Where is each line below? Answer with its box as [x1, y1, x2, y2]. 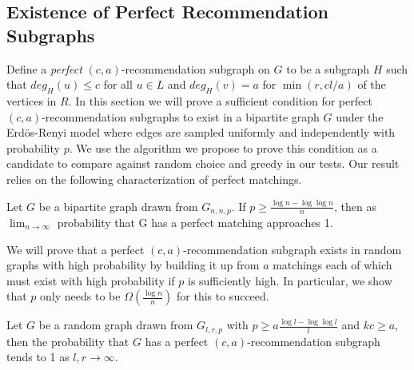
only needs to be [40, 288, 121, 304]
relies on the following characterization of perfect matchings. [6, 170, 302, 187]
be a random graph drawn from [38, 316, 193, 333]
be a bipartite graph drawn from [38, 197, 198, 214]
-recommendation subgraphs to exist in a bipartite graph [42, 108, 320, 125]
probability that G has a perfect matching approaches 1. [57, 214, 333, 230]
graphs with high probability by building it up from [6, 257, 260, 273]
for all [103, 76, 133, 93]
